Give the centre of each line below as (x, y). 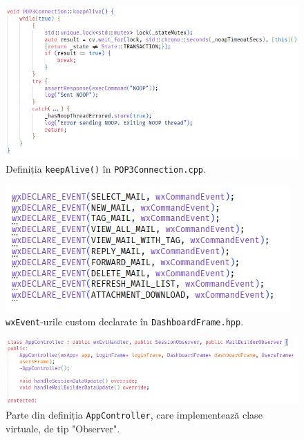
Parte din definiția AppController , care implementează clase (134, 415)
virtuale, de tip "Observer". (63, 428)
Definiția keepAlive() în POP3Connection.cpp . (106, 169)
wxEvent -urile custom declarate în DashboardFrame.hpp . (125, 322)
